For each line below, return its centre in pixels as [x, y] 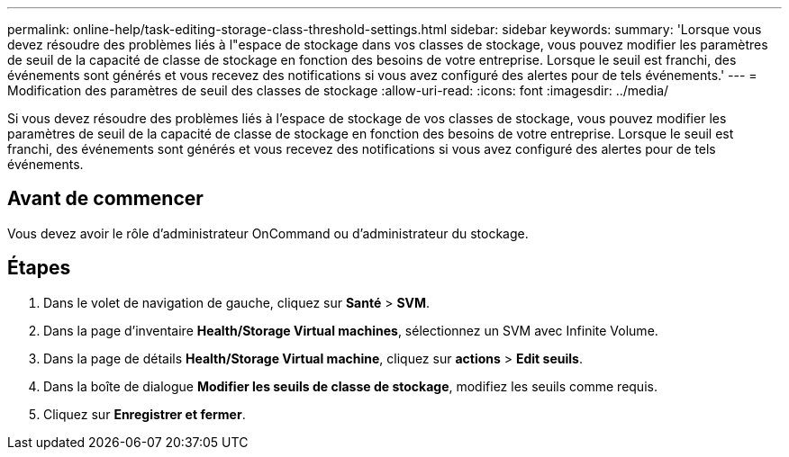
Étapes [39, 268]
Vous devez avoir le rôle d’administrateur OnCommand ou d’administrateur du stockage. [268, 233]
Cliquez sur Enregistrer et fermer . [145, 414]
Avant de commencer [105, 199]
